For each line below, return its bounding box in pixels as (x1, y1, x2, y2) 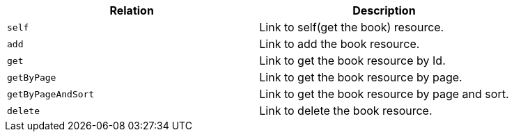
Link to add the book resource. (259, 37, 420, 51)
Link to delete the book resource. (259, 104, 433, 118)
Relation (109, 3, 154, 17)
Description (352, 3, 416, 17)
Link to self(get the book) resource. (259, 20, 444, 34)
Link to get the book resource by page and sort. (259, 87, 509, 101)
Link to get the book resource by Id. (259, 54, 446, 67)
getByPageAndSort (7, 88, 95, 99)
